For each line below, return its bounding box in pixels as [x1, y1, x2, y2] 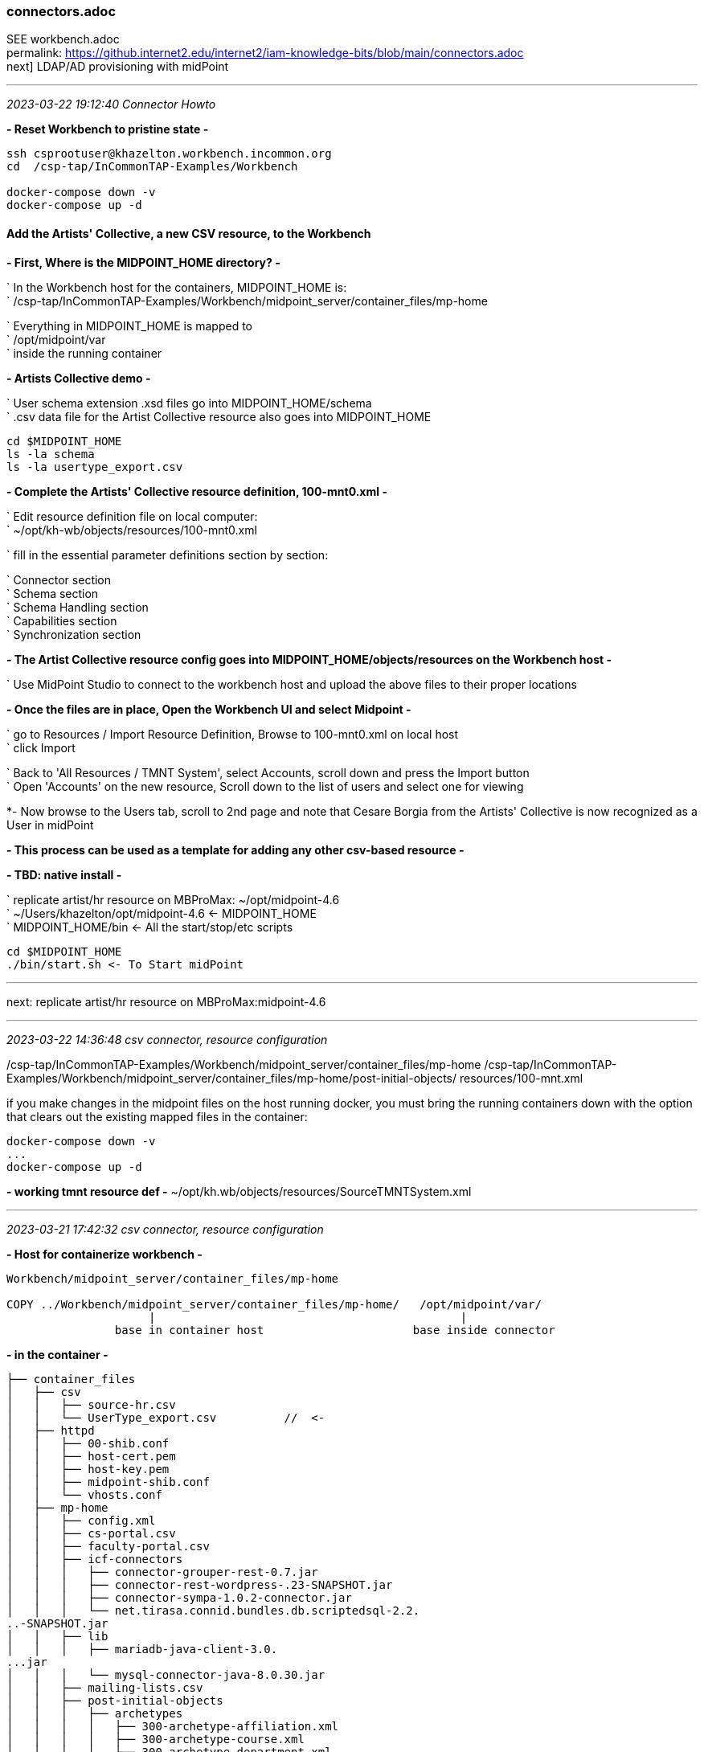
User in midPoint [6, 817, 94, 832]
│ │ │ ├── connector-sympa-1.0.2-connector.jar [6, 1590, 352, 1604]
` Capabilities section [6, 613, 117, 628]
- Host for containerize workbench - [6, 1246, 203, 1261]
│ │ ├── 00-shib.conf [6, 1436, 170, 1450]
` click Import [6, 740, 76, 755]
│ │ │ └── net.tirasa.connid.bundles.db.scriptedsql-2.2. [6, 1603, 420, 1617]
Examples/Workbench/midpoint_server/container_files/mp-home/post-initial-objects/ [6, 1070, 457, 1085]
